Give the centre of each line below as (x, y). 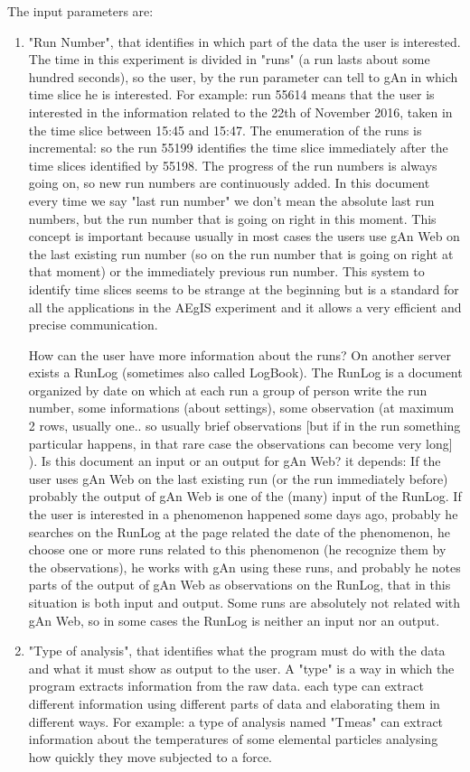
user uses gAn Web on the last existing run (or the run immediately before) (238, 478)
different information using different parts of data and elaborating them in (234, 703)
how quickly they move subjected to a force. (150, 756)
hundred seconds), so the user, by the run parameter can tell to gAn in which (243, 76)
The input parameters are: (80, 11)
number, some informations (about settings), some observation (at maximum (241, 408)
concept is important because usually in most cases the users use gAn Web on (244, 236)
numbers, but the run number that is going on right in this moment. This (232, 218)
